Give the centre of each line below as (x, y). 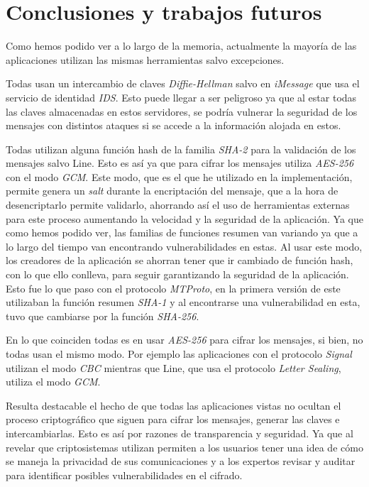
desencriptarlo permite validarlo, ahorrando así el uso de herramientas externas (178, 205)
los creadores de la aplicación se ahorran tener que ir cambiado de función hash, (180, 260)
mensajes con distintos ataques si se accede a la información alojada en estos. (174, 125)
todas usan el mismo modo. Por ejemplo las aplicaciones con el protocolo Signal (179, 354)
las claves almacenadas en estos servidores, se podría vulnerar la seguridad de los (182, 111)
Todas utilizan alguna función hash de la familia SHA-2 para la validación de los (181, 149)
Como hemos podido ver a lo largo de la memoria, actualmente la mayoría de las (181, 46)
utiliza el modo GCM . (53, 382)
